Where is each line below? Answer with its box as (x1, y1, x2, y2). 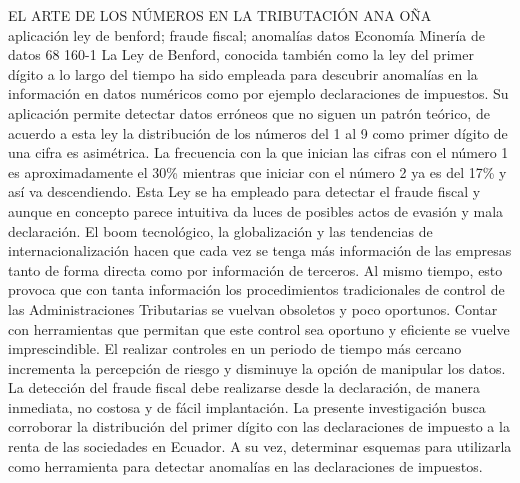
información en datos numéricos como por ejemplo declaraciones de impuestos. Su (8, 83, 509, 104)
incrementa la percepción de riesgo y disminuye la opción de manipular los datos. (8, 357, 506, 378)
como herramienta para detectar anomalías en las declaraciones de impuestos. (8, 455, 483, 476)
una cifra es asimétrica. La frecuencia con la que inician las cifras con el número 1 (8, 142, 509, 163)
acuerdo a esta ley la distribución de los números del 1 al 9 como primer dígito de (8, 122, 508, 143)
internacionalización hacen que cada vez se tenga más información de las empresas (8, 240, 512, 261)
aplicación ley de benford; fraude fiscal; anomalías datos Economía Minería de (8, 24, 485, 45)
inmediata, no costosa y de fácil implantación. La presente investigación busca (8, 396, 486, 417)
